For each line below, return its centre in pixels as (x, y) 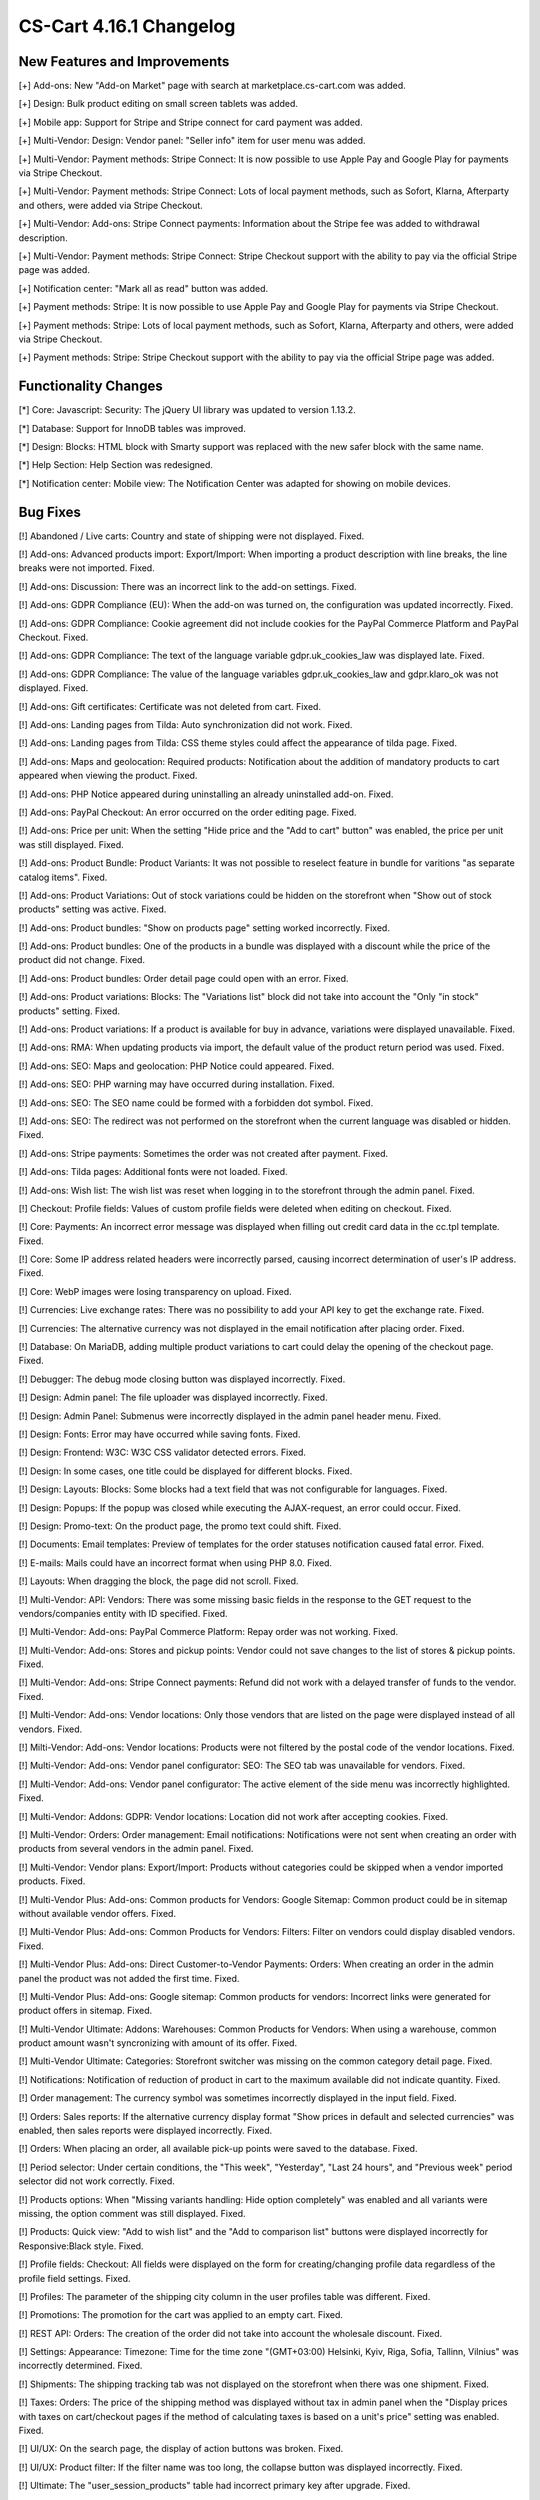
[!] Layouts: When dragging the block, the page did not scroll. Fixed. (158, 1581)
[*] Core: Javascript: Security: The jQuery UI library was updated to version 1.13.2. (187, 410)
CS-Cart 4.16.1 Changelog (127, 26)
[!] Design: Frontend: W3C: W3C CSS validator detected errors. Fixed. (162, 1452)
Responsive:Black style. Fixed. (81, 2246)
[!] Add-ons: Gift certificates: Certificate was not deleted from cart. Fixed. (170, 706)
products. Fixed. (52, 1881)
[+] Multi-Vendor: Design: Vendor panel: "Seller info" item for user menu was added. (192, 141)
